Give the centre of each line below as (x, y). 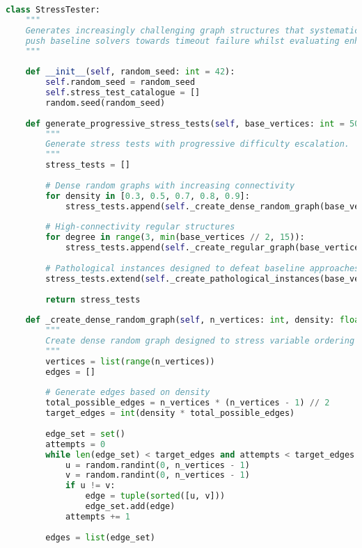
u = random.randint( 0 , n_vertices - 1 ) (157, 465)
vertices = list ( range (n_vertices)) (130, 361)
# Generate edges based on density (128, 393)
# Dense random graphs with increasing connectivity (170, 185)
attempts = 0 (76, 444)
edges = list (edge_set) (100, 537)
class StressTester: (53, 10)
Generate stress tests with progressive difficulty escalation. (197, 144)
